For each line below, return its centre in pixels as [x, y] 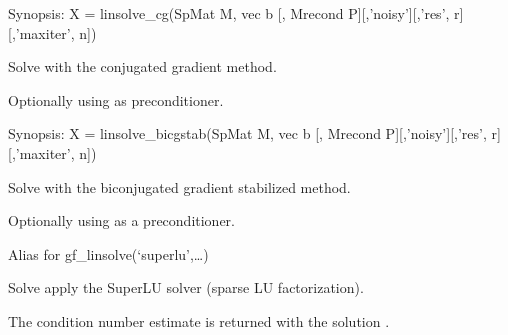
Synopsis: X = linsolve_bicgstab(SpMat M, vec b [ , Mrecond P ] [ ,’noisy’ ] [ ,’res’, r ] [254, 133]
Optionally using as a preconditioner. [121, 220]
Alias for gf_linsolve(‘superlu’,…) [108, 253]
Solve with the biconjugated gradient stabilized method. [179, 186]
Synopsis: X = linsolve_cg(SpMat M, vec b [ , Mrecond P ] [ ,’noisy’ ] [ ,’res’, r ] [236, 13]
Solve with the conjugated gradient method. [142, 66]
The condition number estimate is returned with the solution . [199, 320]
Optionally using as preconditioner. [116, 99]
